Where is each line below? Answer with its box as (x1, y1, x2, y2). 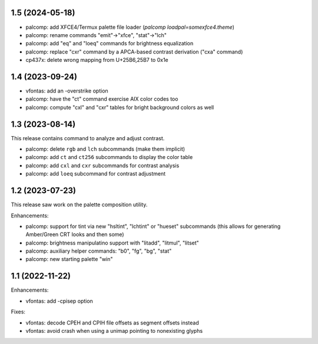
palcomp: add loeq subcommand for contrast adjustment (25, 170, 166, 177)
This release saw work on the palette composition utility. (11, 201, 148, 209)
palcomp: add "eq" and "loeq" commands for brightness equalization (25, 40, 194, 47)
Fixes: (11, 308, 26, 315)
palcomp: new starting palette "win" (25, 256, 113, 263)
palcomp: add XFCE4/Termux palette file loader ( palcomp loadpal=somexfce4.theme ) (25, 24, 235, 31)
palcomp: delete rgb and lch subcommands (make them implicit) (25, 145, 185, 153)
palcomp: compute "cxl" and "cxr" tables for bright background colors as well (25, 104, 214, 111)
